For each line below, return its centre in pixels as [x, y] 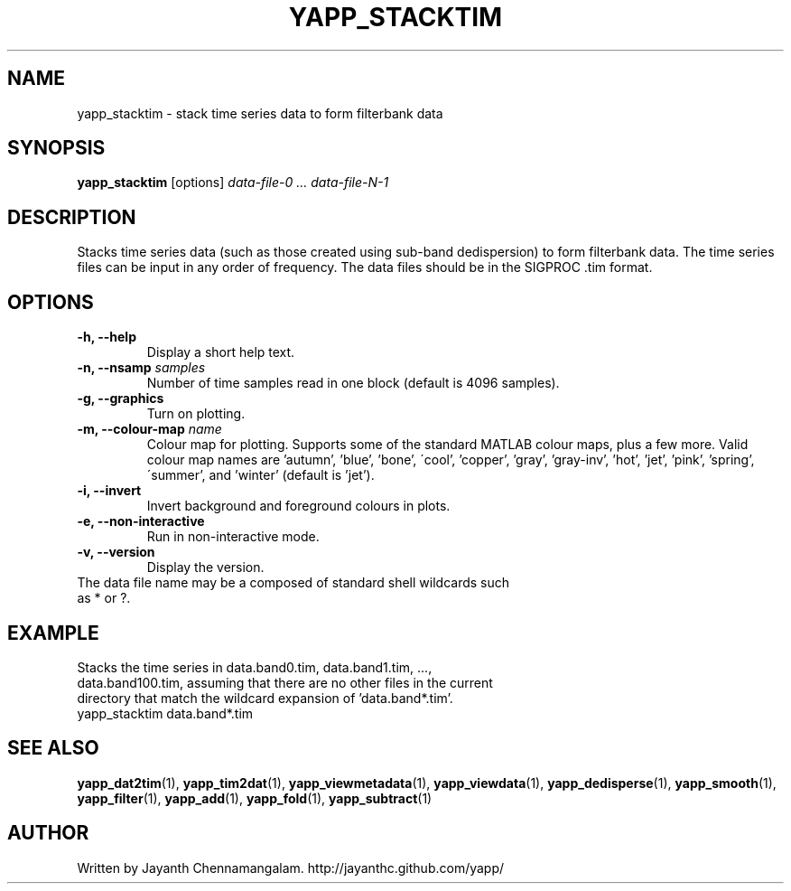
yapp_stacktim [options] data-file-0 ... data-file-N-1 [233, 183]
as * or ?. [104, 598]
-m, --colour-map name [149, 429]
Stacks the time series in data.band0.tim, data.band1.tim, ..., [255, 667]
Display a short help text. [221, 352]
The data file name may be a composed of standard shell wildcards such [293, 583]
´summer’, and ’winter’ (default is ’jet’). [261, 475]
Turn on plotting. [196, 414]
